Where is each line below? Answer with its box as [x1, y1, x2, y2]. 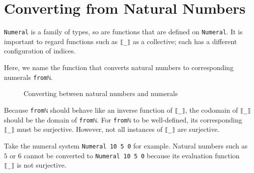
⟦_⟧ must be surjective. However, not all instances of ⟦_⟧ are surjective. [4, 124, 220, 134]
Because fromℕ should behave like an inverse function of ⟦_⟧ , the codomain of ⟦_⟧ [4, 104, 251, 115]
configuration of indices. [4, 46, 76, 56]
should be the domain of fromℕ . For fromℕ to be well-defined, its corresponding [4, 114, 242, 124]
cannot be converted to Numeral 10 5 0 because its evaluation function [24, 150, 240, 160]
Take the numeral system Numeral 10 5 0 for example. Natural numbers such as [4, 140, 248, 150]
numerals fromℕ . [4, 72, 53, 82]
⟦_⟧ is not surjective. [4, 160, 67, 170]
